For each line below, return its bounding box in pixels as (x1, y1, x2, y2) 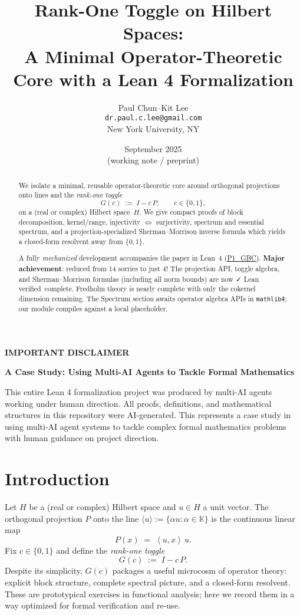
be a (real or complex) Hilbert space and (29, 501, 176, 513)
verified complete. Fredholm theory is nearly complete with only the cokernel (18, 284, 256, 294)
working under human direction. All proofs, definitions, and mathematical (5, 397, 272, 409)
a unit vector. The (203, 501, 269, 513)
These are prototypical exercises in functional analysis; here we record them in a (5, 587, 295, 600)
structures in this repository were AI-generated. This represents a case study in (5, 409, 291, 421)
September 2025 (124, 142, 182, 154)
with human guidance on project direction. (5, 432, 159, 444)
